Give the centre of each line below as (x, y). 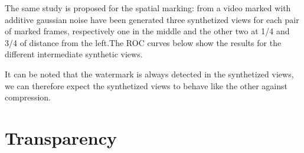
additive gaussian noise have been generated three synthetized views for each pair (152, 19)
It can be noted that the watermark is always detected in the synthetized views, (149, 74)
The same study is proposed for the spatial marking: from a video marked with (148, 8)
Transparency (61, 137)
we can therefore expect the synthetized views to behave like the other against (146, 85)
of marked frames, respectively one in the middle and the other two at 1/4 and (147, 31)
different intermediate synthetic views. (74, 54)
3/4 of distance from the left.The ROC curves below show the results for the (143, 42)
